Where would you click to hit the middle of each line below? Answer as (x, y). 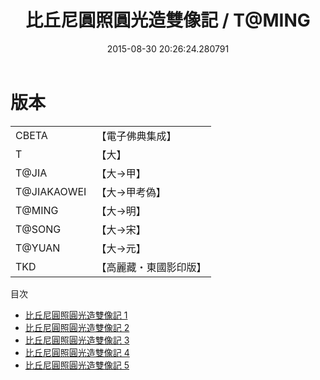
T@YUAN (38, 248)
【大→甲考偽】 (131, 192)
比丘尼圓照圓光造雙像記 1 (76, 315)
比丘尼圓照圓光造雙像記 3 (77, 340)
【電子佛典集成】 (136, 136)
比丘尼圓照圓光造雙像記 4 (77, 352)
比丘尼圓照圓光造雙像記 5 (77, 365)
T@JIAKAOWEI (51, 191)
